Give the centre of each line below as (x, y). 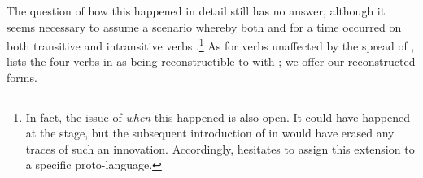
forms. (22, 78)
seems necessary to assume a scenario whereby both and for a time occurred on (204, 26)
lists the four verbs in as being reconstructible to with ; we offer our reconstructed (211, 61)
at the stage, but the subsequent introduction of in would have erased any (210, 133)
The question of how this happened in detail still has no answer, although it (196, 11)
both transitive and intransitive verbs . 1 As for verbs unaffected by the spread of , (211, 44)
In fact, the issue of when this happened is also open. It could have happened (218, 117)
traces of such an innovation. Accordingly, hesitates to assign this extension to (220, 148)
